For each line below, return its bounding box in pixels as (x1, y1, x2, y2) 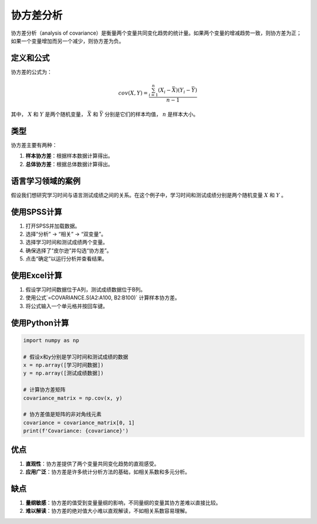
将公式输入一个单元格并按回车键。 (25, 302, 108, 309)
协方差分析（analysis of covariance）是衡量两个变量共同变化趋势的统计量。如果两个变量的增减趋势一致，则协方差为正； (11, 29, 302, 36)
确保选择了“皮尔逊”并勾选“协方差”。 (25, 247, 112, 254)
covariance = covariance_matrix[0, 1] (23, 419, 135, 426)
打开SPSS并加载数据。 (25, 222, 80, 229)
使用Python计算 (11, 318, 69, 328)
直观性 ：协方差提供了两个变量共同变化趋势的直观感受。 (25, 460, 160, 467)
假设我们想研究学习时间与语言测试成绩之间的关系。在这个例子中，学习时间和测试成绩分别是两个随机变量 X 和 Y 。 (11, 191, 287, 198)
